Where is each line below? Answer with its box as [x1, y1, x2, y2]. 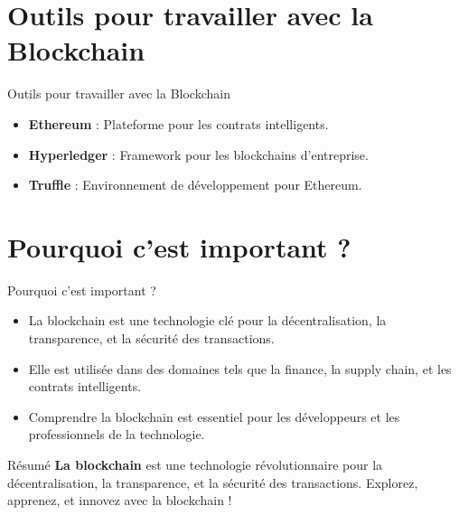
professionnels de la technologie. [28, 425, 205, 444]
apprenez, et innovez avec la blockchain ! [7, 491, 232, 510]
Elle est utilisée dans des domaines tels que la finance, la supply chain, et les [28, 359, 452, 378]
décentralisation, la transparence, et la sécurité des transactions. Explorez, [7, 473, 418, 492]
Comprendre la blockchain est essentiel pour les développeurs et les [28, 407, 400, 426]
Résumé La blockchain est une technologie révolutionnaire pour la [7, 454, 383, 473]
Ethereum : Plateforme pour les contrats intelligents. [28, 114, 329, 133]
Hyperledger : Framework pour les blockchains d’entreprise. [28, 145, 369, 164]
